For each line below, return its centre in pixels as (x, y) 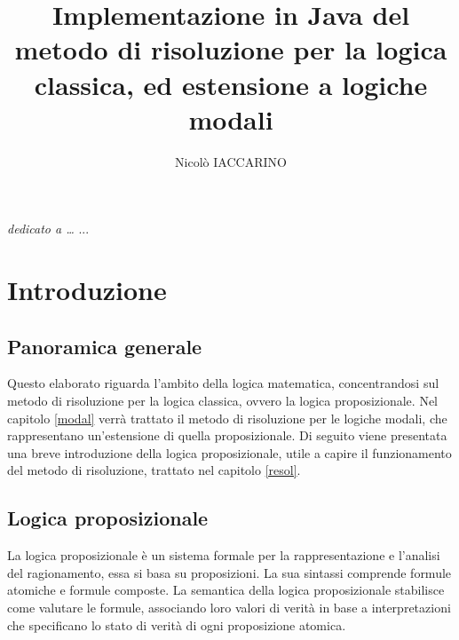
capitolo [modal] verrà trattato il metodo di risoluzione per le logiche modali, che (227, 418)
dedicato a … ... (48, 229)
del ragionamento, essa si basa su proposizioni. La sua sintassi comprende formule (229, 572)
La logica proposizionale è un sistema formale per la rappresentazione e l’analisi (224, 555)
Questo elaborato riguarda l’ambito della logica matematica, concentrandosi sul (223, 383)
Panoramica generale (105, 346)
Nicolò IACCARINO (231, 161)
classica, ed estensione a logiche (231, 84)
